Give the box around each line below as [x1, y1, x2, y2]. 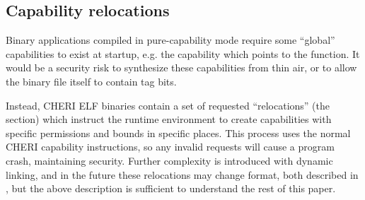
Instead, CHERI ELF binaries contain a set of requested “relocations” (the [6, 98, 330, 112]
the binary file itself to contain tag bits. [6, 73, 177, 88]
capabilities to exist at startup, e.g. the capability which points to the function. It [6, 46, 360, 61]
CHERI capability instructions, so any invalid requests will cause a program [6, 139, 335, 154]
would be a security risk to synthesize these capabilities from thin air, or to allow [6, 60, 357, 75]
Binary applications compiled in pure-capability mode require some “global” [6, 33, 335, 47]
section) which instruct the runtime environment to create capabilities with [6, 112, 332, 127]
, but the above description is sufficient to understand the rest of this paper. [6, 181, 336, 196]
